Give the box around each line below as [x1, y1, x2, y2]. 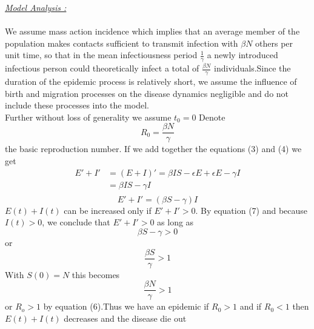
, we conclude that [42, 216, 110, 228]
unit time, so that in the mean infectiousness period [5, 48, 198, 61]
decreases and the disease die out [64, 311, 187, 324]
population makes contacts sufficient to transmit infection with [5, 36, 238, 49]
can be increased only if [64, 204, 152, 216]
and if [239, 300, 262, 313]
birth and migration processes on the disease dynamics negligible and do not [5, 87, 289, 99]
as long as [157, 216, 194, 228]
